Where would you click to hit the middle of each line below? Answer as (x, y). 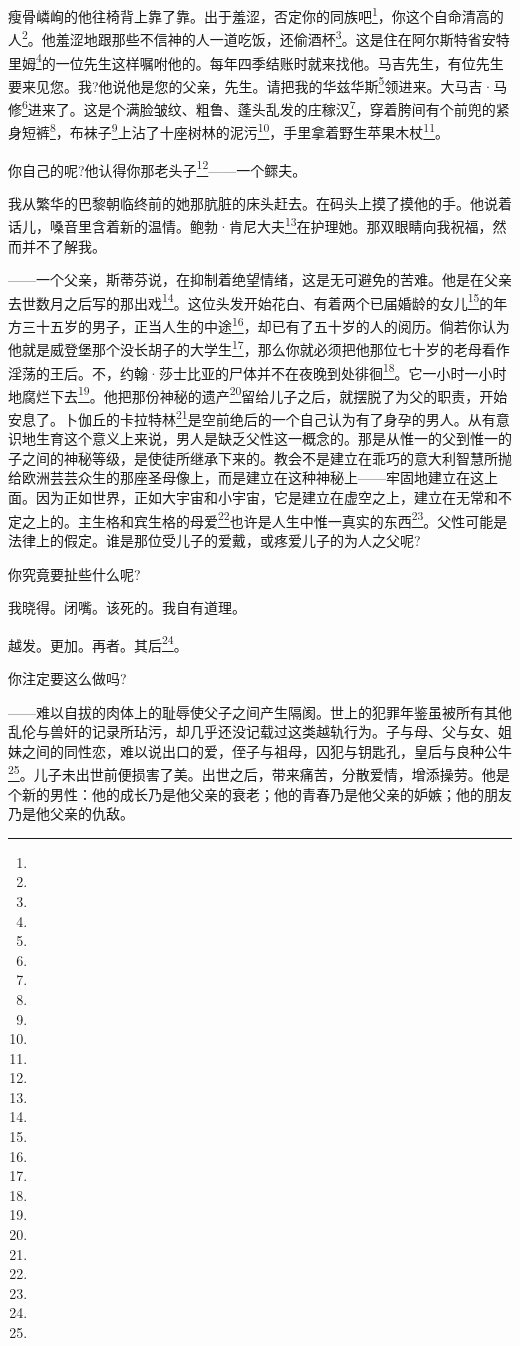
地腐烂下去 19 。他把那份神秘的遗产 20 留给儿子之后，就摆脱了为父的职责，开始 (258, 394)
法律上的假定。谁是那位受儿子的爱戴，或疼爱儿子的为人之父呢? (214, 539)
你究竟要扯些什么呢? (74, 573)
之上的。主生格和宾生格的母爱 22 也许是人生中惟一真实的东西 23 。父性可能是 (264, 519)
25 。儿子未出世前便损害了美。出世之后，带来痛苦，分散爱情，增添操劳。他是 (259, 772)
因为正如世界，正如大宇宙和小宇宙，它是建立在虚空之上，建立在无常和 (266, 497)
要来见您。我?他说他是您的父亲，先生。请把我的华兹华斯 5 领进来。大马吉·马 (258, 84)
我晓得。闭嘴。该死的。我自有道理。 (127, 607)
